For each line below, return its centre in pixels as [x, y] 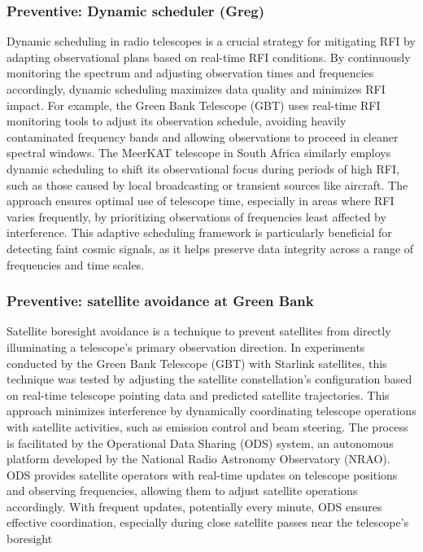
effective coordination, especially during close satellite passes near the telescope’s [208, 522]
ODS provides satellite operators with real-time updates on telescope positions [202, 474]
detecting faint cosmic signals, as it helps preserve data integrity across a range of [210, 248]
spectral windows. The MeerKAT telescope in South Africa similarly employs [199, 153]
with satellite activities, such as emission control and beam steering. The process [207, 426]
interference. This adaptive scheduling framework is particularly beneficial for [199, 232]
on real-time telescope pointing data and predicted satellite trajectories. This [198, 394]
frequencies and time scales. [76, 264]
